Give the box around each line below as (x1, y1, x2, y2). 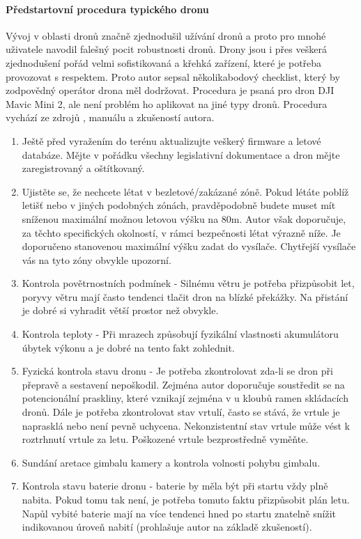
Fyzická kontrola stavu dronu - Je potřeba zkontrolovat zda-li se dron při (22, 364, 333, 378)
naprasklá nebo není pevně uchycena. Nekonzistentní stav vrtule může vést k (22, 418, 350, 432)
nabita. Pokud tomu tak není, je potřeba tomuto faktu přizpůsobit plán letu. (22, 492, 350, 507)
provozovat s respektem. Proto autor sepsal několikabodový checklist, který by (6, 69, 340, 84)
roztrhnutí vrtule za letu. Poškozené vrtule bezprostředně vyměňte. (22, 432, 309, 446)
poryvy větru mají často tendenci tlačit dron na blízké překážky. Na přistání (22, 289, 348, 304)
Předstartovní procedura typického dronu (6, 1, 209, 16)
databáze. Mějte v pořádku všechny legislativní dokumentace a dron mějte (22, 147, 340, 162)
